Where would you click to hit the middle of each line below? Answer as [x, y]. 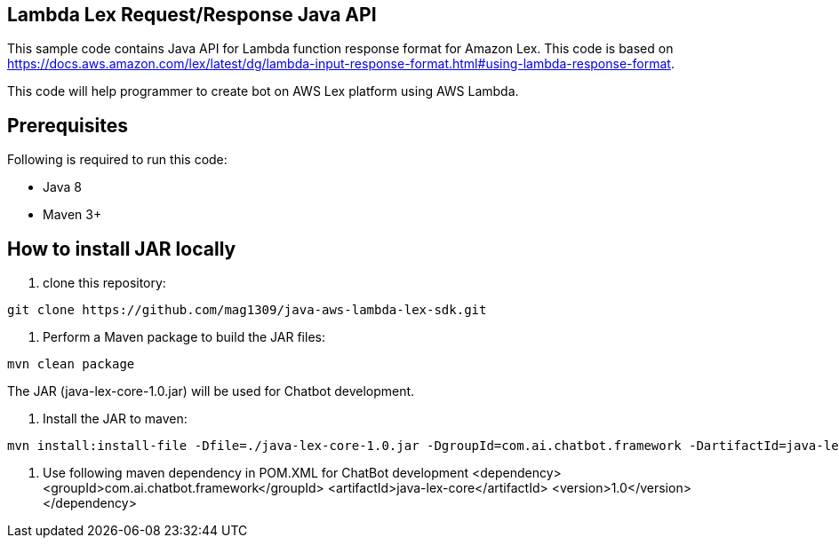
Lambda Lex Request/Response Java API [192, 15]
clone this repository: [104, 283]
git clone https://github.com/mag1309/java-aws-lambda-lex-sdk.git [247, 310]
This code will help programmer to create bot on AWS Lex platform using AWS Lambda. [263, 91]
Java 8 [62, 187]
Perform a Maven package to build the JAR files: [184, 337]
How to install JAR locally [122, 249]
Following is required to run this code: [117, 160]
